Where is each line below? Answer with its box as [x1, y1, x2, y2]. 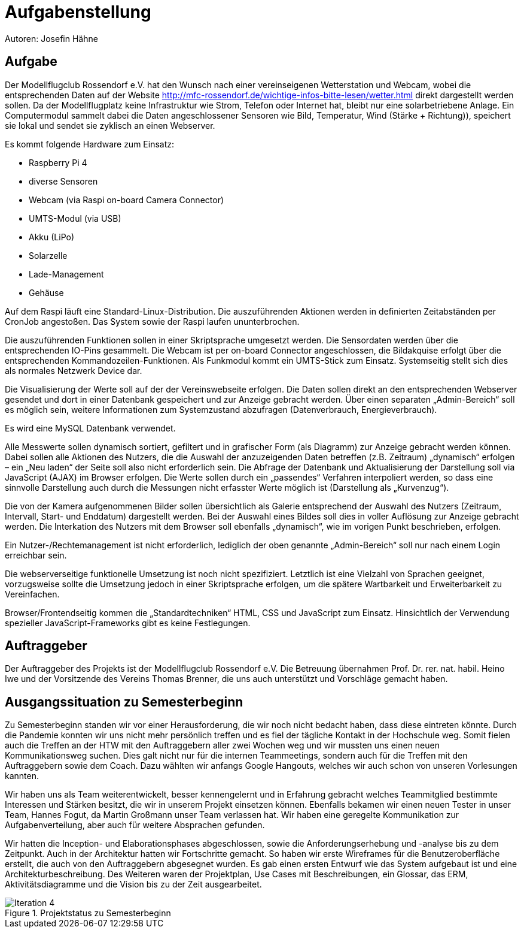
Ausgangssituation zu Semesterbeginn [5, 694, 243, 709]
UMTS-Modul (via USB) [29, 213, 121, 224]
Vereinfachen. [5, 588, 60, 599]
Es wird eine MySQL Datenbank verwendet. [5, 422, 176, 433]
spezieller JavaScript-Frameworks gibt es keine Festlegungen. [5, 617, 251, 628]
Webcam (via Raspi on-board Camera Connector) [29, 194, 224, 205]
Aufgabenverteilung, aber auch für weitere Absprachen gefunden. [5, 820, 265, 831]
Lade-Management [29, 268, 104, 279]
